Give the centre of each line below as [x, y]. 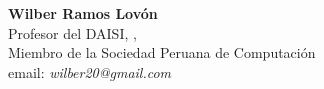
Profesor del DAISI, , [72, 32]
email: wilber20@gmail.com [90, 71]
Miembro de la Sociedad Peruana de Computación [162, 52]
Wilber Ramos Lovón [83, 13]
